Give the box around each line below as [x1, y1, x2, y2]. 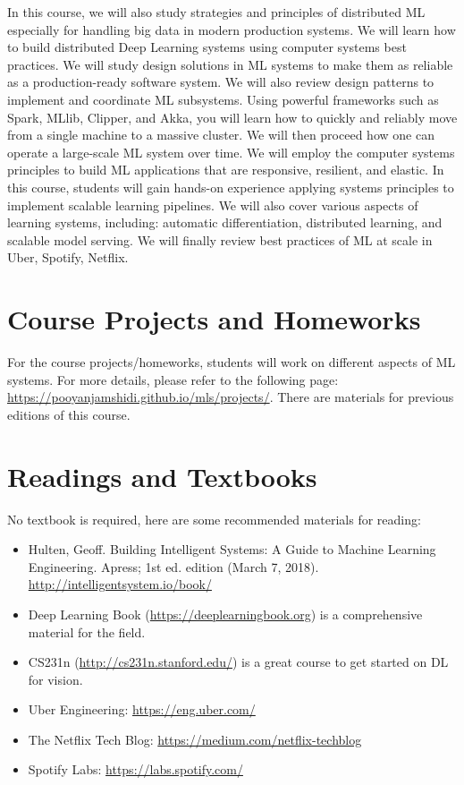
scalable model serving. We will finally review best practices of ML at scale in [7, 230, 433, 249]
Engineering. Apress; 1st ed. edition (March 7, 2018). [28, 557, 319, 576]
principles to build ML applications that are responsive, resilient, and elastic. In [7, 160, 444, 179]
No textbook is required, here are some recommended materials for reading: [7, 509, 421, 528]
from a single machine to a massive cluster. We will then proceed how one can [7, 125, 434, 144]
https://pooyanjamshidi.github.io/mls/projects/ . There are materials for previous [7, 388, 454, 406]
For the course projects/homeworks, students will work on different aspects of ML [7, 353, 456, 371]
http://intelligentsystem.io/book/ [28, 575, 212, 593]
